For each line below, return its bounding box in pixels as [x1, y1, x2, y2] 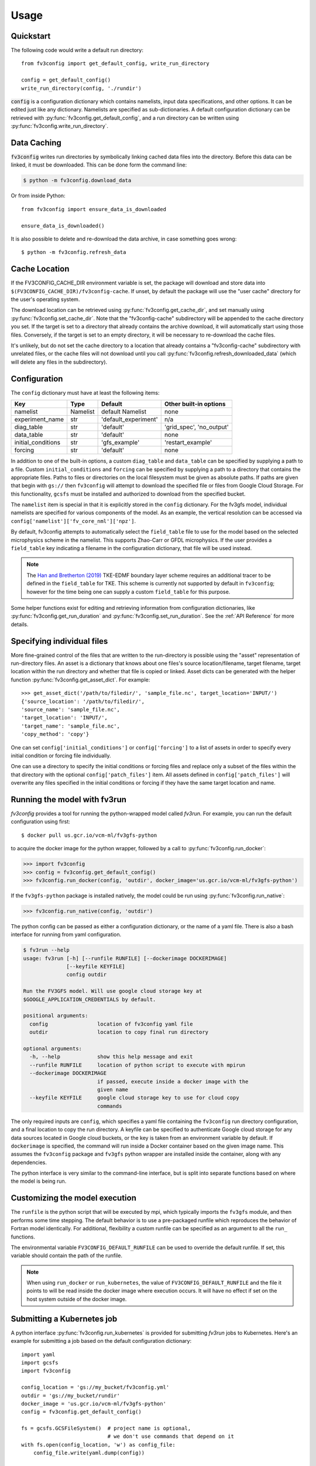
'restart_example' [164, 439, 212, 447]
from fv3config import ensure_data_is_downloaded [21, 206, 167, 212]
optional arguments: [23, 1046, 82, 1052]
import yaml [21, 1351, 56, 1358]
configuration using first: [11, 818, 70, 825]
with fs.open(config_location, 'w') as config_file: [21, 1441, 176, 1448]
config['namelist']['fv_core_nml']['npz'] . [11, 517, 136, 524]
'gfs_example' [101, 439, 140, 447]
